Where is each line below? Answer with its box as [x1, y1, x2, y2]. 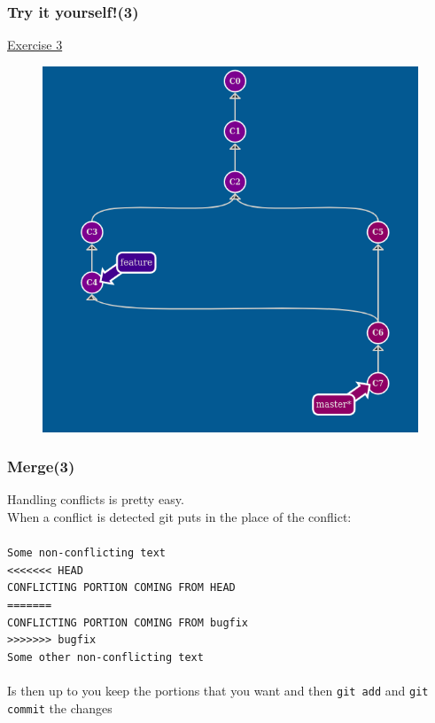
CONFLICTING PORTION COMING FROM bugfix [7, 616, 249, 629]
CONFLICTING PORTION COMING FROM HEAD [7, 581, 236, 595]
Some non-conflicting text [7, 547, 166, 560]
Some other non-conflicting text [7, 651, 204, 665]
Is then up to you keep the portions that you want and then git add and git [7, 681, 429, 700]
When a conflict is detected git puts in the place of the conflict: [7, 507, 352, 525]
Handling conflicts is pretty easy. [7, 490, 184, 509]
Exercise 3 [7, 35, 63, 54]
